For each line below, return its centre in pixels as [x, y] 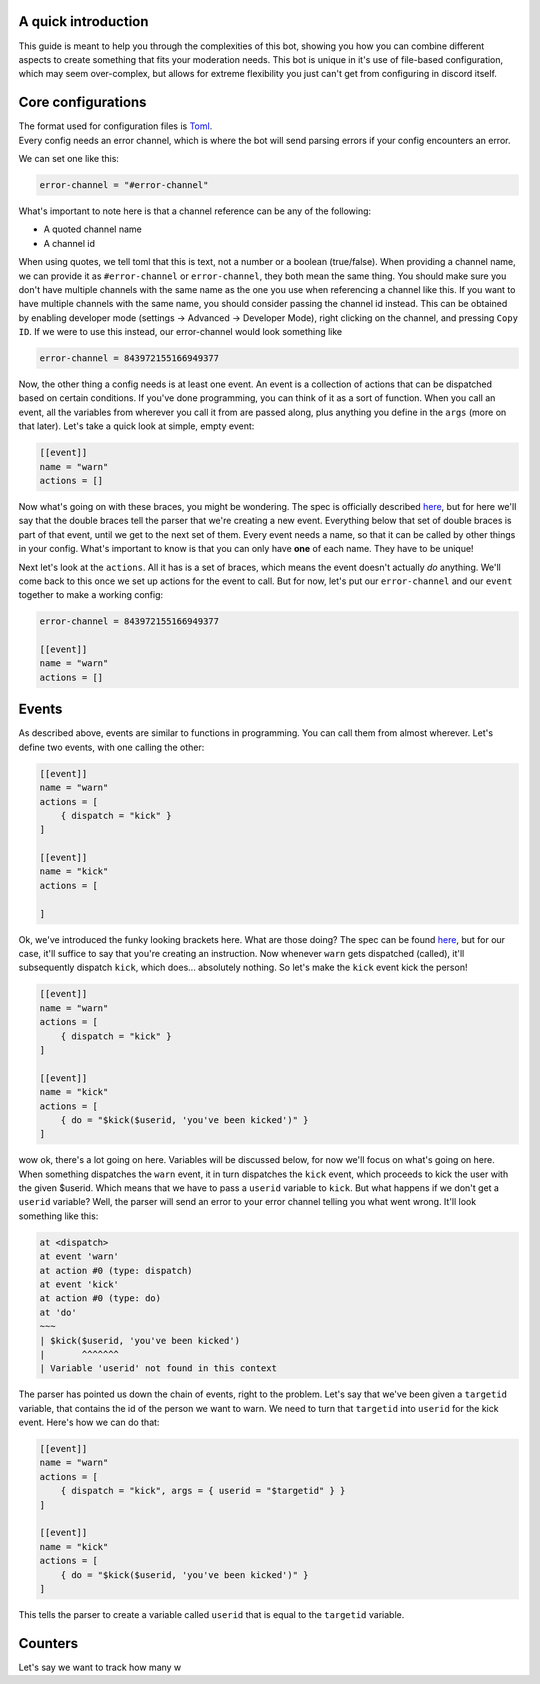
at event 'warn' [79, 1256]
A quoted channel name [92, 229]
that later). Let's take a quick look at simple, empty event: [136, 426]
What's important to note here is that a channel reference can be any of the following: [195, 211]
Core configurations [82, 102]
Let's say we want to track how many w [100, 1667]
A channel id [69, 243]
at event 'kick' [79, 1284]
